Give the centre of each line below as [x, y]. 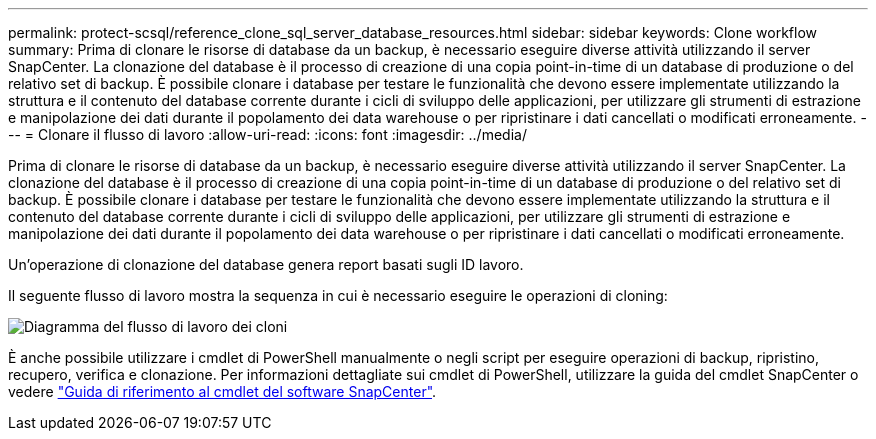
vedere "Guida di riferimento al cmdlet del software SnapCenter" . [222, 391]
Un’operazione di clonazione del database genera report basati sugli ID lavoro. [266, 264]
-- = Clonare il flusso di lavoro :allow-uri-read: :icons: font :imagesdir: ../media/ [267, 134]
